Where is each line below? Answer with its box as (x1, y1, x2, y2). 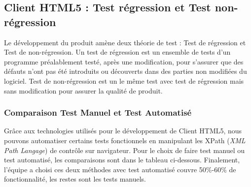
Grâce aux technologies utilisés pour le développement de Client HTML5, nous (4, 125, 242, 136)
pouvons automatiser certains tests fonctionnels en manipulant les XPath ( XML (4, 135, 246, 145)
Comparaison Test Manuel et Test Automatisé (4, 106, 192, 119)
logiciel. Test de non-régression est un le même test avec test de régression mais (4, 75, 244, 86)
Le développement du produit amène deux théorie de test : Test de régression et (4, 37, 246, 47)
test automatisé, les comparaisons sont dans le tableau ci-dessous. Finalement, (4, 155, 240, 165)
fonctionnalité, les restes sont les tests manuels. (4, 174, 146, 184)
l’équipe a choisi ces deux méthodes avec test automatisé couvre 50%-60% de (4, 164, 236, 174)
